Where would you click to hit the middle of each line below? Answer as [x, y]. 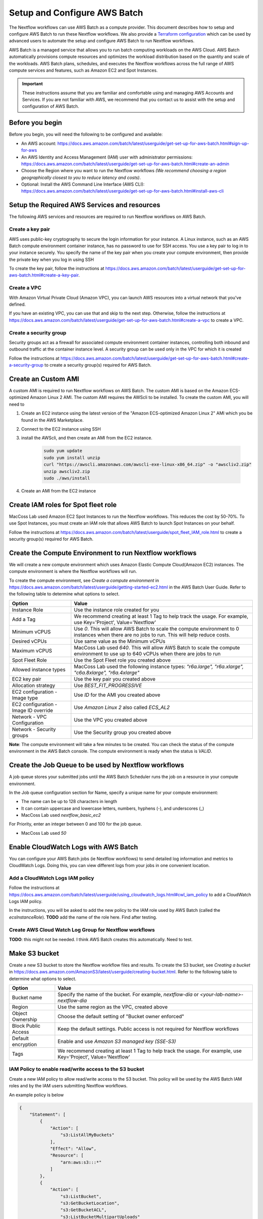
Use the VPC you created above [111, 720]
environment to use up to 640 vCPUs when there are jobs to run [147, 653]
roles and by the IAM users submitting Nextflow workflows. [68, 1086]
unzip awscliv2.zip [67, 471]
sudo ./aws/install [67, 478]
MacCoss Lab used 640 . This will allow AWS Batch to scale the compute [157, 648]
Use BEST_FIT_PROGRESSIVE [108, 685]
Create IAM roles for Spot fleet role [63, 505]
